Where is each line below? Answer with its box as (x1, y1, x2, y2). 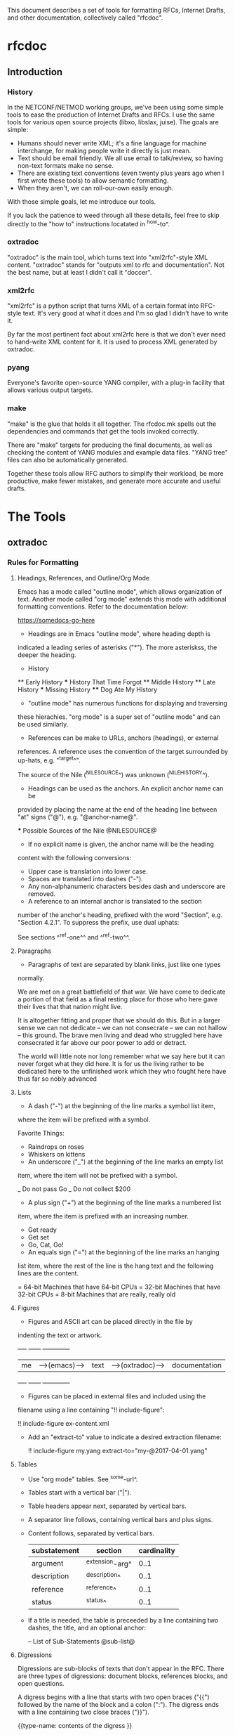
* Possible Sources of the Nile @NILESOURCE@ (17, 826, 157, 835)
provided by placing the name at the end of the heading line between (17, 805, 217, 814)
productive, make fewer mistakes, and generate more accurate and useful (7, 476, 221, 485)
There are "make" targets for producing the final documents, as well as (7, 441, 213, 449)
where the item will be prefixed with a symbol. (17, 1115, 151, 1124)
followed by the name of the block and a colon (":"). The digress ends (17, 1700, 220, 1708)
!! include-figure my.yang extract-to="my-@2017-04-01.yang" (27, 1446, 208, 1455)
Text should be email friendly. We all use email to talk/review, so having (17, 154, 223, 162)
